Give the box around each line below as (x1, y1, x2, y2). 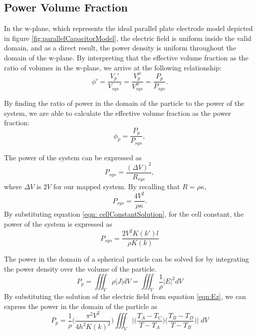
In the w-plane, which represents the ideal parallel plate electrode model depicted (4, 23, 253, 33)
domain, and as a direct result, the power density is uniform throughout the (4, 42, 236, 53)
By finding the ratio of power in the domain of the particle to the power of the (4, 97, 245, 108)
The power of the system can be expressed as (4, 152, 142, 162)
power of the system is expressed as (4, 219, 112, 229)
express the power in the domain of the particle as (4, 301, 158, 311)
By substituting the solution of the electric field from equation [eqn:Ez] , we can (4, 291, 246, 302)
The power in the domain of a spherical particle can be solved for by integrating (4, 254, 249, 264)
